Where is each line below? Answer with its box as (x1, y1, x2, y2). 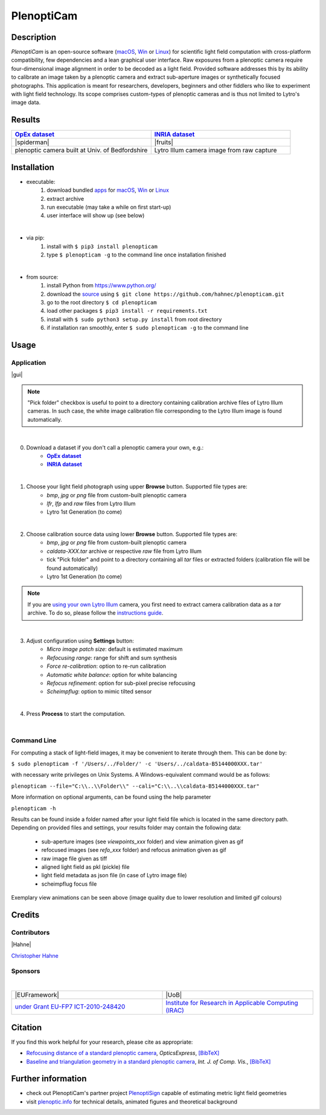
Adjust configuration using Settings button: (26, 637, 134, 644)
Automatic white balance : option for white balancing (46, 671, 177, 678)
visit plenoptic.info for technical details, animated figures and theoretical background (26, 1098, 238, 1105)
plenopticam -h (11, 805, 57, 812)
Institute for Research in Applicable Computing (165, 999, 298, 1007)
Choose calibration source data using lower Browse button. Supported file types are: (26, 531, 238, 538)
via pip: (26, 234, 45, 241)
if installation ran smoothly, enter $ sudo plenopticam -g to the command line (46, 324, 249, 332)
